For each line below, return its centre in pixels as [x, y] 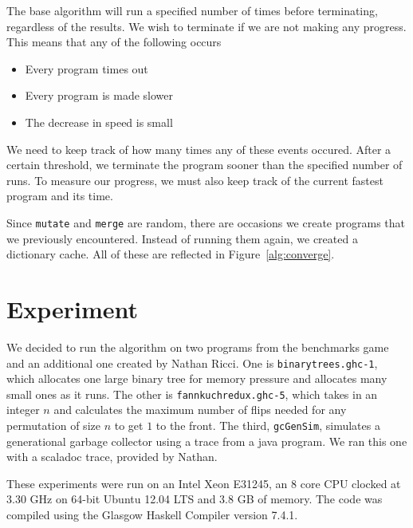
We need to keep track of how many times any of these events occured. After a [199, 149]
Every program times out [87, 68]
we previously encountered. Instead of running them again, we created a [182, 238]
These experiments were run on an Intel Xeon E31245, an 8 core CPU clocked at [204, 483]
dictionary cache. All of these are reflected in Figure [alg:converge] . [171, 254]
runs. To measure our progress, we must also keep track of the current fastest [195, 180]
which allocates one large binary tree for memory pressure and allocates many [197, 378]
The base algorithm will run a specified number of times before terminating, [192, 10]
